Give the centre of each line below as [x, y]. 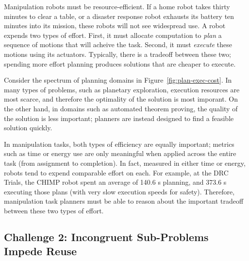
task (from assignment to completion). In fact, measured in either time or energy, [125, 163]
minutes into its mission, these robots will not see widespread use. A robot [115, 26]
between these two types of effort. [54, 210]
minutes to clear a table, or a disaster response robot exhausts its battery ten [119, 16]
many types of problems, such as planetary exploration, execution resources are [122, 89]
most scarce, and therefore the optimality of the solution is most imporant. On [121, 99]
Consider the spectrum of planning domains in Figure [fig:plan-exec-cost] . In [118, 80]
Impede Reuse [41, 251]
